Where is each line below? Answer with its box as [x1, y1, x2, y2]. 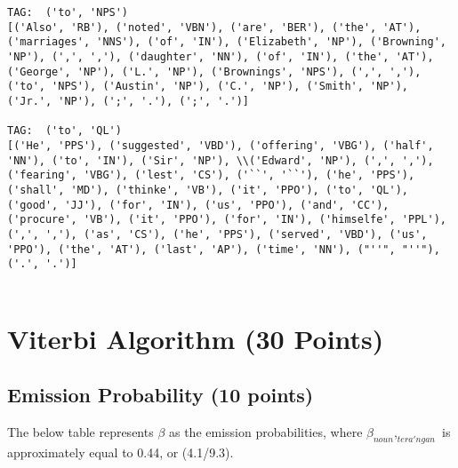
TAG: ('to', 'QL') [7, 124, 122, 138]
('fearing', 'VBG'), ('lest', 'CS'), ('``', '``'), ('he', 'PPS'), [7, 169, 415, 182]
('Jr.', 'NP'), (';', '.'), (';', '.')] [7, 94, 250, 107]
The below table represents [7, 423, 154, 441]
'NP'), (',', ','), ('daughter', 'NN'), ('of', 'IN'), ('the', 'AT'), [7, 50, 434, 63]
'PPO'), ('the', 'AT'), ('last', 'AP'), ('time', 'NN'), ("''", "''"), [7, 242, 440, 256]
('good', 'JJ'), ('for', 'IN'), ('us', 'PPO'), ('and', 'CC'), [7, 198, 390, 211]
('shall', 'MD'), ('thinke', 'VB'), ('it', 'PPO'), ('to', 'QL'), [7, 183, 409, 196]
